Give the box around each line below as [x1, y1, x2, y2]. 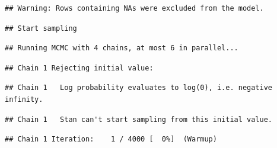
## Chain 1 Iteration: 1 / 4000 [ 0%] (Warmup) [5, 135, 217, 144]
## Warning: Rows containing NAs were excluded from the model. [5, 4, 264, 12]
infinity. [5, 95, 43, 104]
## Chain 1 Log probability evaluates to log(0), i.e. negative [5, 83, 273, 92]
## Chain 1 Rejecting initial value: [5, 63, 154, 72]
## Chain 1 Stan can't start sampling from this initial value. [5, 115, 273, 124]
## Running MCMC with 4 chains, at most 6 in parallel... [5, 44, 238, 53]
